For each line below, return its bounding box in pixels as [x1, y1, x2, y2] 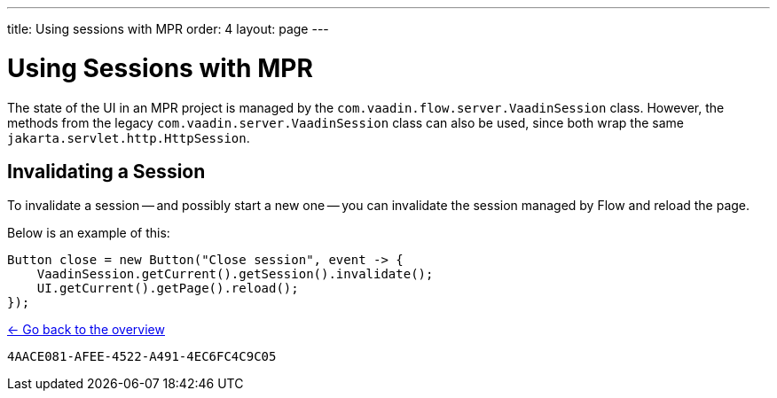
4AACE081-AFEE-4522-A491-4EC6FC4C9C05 [7, 349, 277, 364]
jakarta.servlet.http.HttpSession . [7, 129, 250, 145]
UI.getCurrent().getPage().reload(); [36, 281, 299, 296]
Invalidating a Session [7, 160, 206, 183]
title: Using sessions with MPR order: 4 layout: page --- [7, 21, 329, 36]
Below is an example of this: [7, 225, 170, 241]
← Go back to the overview [7, 322, 165, 338]
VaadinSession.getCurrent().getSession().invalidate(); [36, 267, 434, 282]
